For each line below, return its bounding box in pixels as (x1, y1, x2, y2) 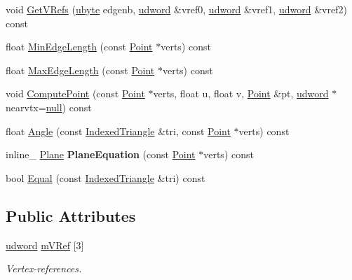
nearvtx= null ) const (6, 99, 92, 114)
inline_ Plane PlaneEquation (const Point (6, 147, 196, 162)
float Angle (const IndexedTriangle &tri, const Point (6, 123, 231, 138)
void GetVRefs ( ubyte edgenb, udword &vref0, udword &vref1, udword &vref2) (6, 2, 347, 16)
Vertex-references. (6, 261, 82, 276)
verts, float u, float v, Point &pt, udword (153, 86, 329, 101)
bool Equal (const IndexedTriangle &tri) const (6, 170, 205, 185)
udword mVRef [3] (6, 237, 84, 252)
